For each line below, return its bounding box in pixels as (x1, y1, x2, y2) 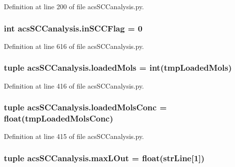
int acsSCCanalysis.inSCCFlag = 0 (4, 22, 142, 34)
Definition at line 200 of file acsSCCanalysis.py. (4, 1, 144, 11)
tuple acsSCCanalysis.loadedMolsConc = (4, 101, 167, 113)
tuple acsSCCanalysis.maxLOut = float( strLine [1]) (4, 152, 205, 164)
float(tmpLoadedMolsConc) (4, 112, 113, 124)
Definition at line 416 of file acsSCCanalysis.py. (4, 80, 144, 91)
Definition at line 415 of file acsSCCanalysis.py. (4, 131, 144, 141)
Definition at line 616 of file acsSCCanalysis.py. (4, 41, 144, 51)
